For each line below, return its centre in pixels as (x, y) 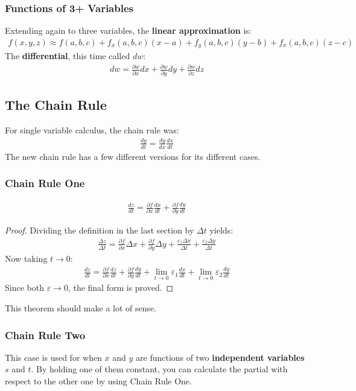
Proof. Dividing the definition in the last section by (100, 230)
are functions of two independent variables (220, 357)
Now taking (26, 259)
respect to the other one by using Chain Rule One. (98, 381)
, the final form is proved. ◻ (121, 288)
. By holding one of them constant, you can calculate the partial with (159, 369)
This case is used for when (53, 357)
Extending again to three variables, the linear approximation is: (128, 30)
